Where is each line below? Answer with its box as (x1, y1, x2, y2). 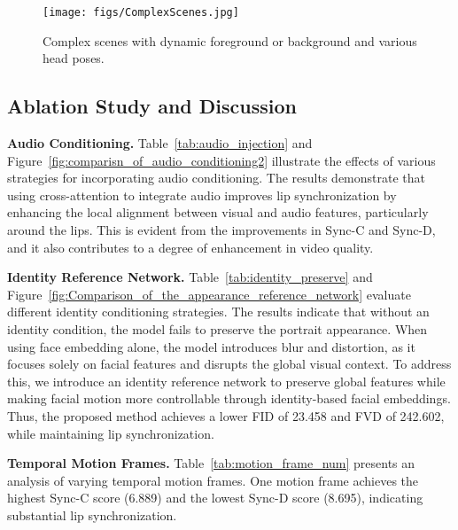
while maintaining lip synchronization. (7, 424, 214, 442)
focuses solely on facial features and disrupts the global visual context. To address (7, 355, 452, 373)
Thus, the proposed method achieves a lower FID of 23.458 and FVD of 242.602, (7, 406, 445, 425)
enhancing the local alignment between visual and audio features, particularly (7, 203, 429, 222)
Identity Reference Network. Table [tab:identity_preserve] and (7, 268, 373, 286)
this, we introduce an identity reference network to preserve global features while (7, 371, 446, 390)
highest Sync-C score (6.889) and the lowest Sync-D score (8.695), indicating (7, 488, 423, 507)
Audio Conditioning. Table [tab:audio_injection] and (7, 134, 313, 152)
